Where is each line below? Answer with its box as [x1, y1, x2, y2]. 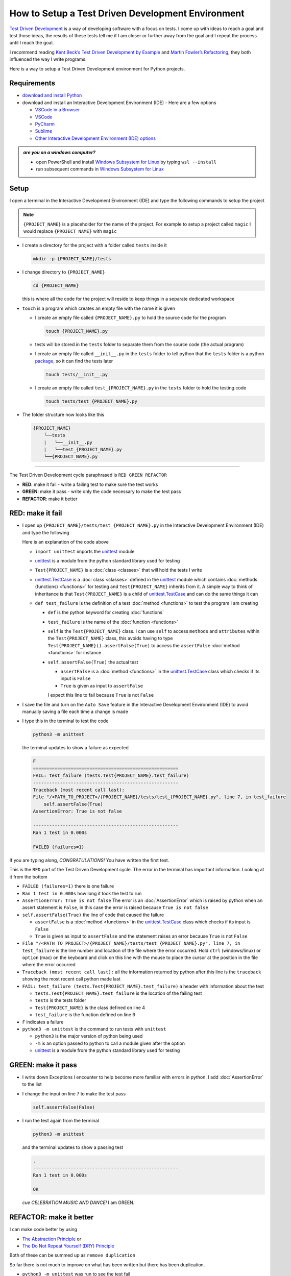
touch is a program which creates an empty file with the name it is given [22, 305, 176, 311]
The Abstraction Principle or [22, 1236, 82, 1242]
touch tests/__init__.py [45, 372, 108, 377]
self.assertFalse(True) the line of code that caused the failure [22, 912, 164, 918]
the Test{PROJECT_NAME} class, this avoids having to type [47, 635, 173, 642]
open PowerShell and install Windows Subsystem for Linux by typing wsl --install [36, 159, 217, 165]
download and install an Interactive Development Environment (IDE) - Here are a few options [22, 100, 216, 106]
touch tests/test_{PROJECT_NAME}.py [45, 398, 138, 404]
